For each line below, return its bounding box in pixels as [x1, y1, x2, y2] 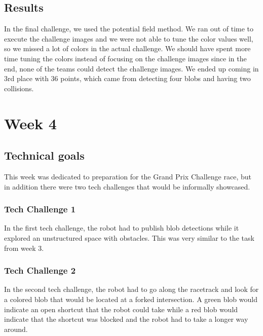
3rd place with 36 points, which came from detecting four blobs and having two [4, 73, 251, 84]
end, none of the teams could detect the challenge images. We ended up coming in [4, 63, 259, 73]
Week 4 [4, 113, 57, 133]
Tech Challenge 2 [4, 264, 76, 277]
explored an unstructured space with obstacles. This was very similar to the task [4, 232, 254, 243]
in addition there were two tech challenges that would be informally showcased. [4, 181, 250, 192]
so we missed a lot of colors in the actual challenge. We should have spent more [4, 43, 251, 54]
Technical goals [4, 147, 85, 163]
